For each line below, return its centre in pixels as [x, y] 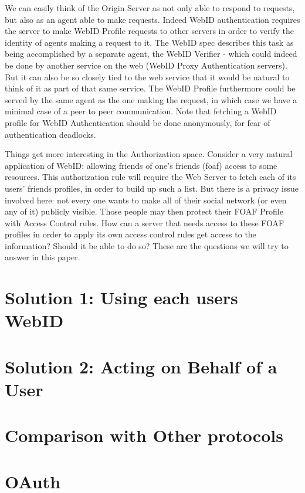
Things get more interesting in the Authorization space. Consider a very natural [149, 154]
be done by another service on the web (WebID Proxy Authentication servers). [146, 65]
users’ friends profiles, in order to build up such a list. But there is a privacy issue [152, 188]
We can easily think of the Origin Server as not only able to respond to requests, [150, 8]
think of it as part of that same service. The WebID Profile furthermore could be [150, 88]
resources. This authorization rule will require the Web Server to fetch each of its [150, 177]
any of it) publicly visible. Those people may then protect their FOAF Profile [144, 211]
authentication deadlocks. [50, 134]
